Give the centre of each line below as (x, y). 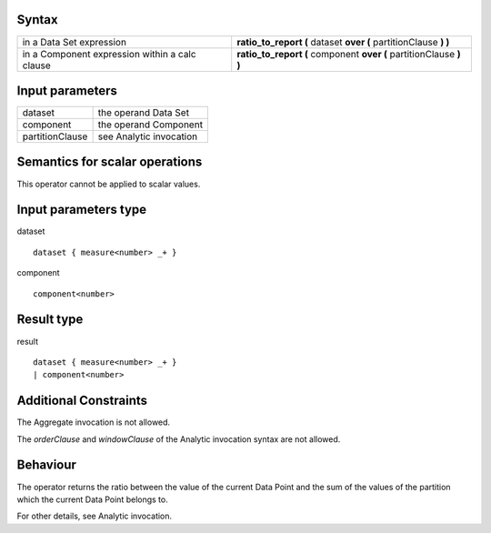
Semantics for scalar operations (110, 162)
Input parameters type (82, 210)
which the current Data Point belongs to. (92, 499)
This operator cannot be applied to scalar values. (109, 184)
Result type (50, 320)
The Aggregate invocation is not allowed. (94, 422)
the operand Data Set (144, 113)
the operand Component (150, 125)
